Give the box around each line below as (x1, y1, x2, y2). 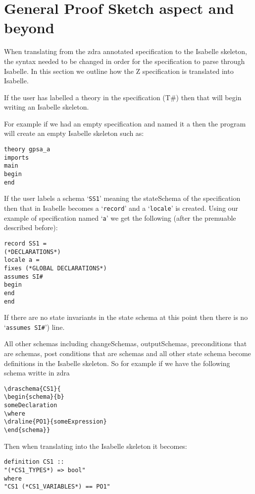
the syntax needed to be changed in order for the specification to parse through (4, 56, 245, 66)
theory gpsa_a (4, 146, 51, 153)
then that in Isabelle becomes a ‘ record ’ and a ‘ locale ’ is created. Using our (4, 203, 238, 213)
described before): (4, 222, 58, 233)
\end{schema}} (4, 427, 51, 434)
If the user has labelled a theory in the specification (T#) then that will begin (4, 92, 242, 102)
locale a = (4, 256, 40, 264)
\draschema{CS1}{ (4, 385, 61, 392)
